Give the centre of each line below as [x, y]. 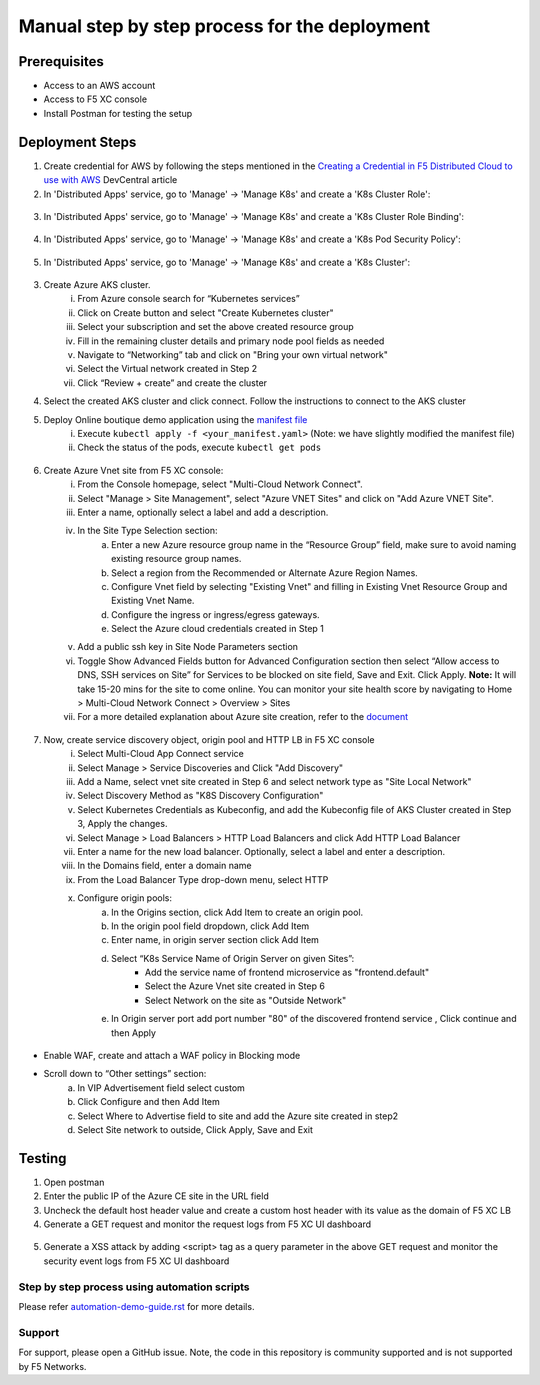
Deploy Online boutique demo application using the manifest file [175, 419]
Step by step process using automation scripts [134, 1287]
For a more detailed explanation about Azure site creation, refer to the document [243, 717]
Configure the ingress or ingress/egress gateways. [215, 614]
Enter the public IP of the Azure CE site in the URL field [156, 1196]
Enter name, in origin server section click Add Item [215, 940]
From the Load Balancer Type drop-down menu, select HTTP [203, 879]
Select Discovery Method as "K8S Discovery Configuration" [200, 796]
